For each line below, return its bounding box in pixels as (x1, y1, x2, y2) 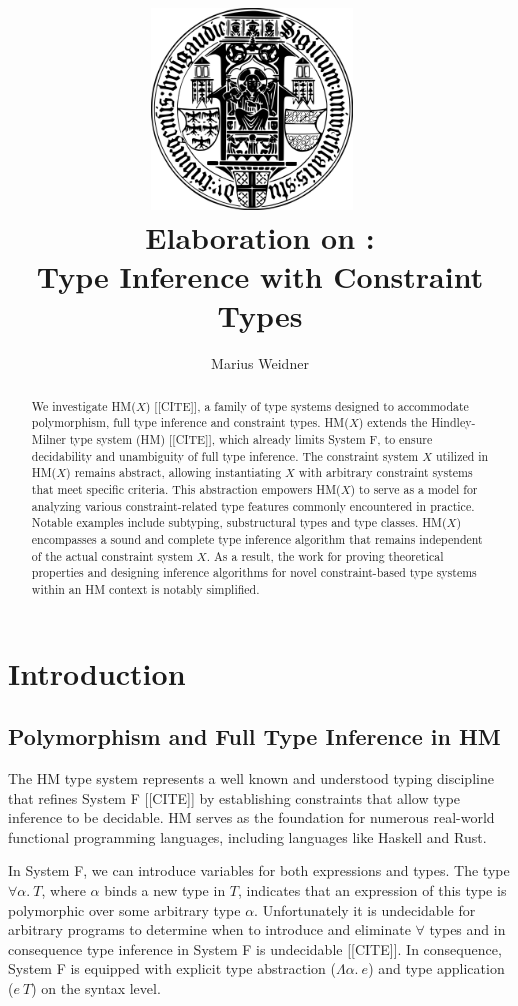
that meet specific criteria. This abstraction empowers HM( (31, 480, 341, 497)
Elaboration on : (145, 216, 375, 257)
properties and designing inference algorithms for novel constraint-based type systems (31, 564, 477, 581)
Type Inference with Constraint (36, 256, 484, 297)
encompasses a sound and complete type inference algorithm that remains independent (31, 530, 483, 547)
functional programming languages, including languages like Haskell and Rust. (8, 826, 487, 847)
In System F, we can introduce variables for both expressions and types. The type (8, 860, 510, 881)
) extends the (358, 414, 428, 431)
